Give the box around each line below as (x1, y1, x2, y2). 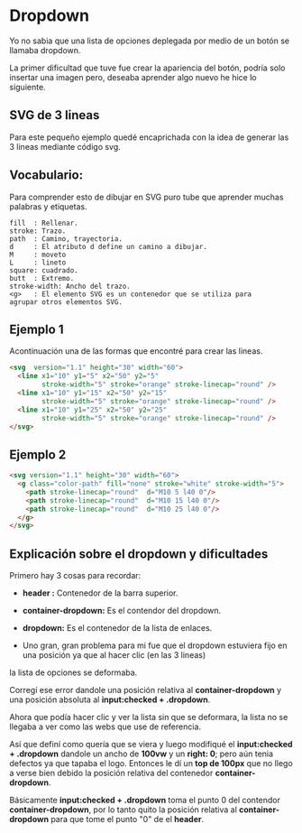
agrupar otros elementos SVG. (9, 297, 124, 307)
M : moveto (9, 250, 67, 259)
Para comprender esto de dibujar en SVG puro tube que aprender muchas (9, 191, 284, 202)
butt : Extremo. (9, 273, 75, 282)
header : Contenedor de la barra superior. (22, 588, 178, 598)
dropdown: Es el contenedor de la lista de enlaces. (22, 623, 213, 634)
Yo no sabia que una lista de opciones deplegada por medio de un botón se (9, 35, 290, 46)
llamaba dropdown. (9, 44, 81, 55)
